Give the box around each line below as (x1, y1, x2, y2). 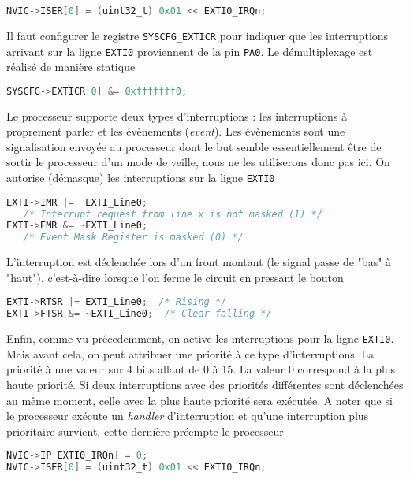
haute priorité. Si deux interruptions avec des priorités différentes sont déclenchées (6, 376, 404, 392)
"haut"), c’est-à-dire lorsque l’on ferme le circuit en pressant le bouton (6, 269, 344, 285)
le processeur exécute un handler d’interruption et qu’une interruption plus (6, 407, 369, 424)
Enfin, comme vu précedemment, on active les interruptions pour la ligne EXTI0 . (6, 330, 394, 347)
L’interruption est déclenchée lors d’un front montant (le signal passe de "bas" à (6, 254, 392, 270)
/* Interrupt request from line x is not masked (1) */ (23, 208, 322, 220)
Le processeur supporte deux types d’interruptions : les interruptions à (6, 107, 347, 124)
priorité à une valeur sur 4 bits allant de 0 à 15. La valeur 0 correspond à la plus (6, 361, 396, 377)
